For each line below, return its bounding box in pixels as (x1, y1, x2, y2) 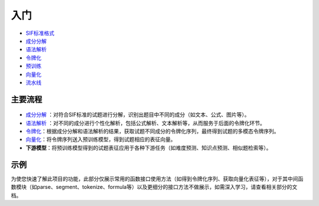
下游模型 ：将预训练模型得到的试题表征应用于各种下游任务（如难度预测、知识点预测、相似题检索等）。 (25, 144, 272, 151)
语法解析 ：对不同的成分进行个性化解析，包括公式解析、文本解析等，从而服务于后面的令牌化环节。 (25, 119, 265, 126)
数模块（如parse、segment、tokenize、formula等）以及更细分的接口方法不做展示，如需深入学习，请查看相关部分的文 (11, 184, 298, 191)
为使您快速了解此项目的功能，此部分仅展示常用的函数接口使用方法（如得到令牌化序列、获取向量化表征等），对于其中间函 (11, 175, 304, 182)
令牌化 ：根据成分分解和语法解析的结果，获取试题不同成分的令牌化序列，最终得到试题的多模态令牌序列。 (25, 127, 279, 135)
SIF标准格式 (25, 30, 55, 37)
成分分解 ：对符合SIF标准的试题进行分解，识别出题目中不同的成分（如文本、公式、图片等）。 (25, 111, 250, 118)
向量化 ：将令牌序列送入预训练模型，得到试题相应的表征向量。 (25, 136, 176, 143)
